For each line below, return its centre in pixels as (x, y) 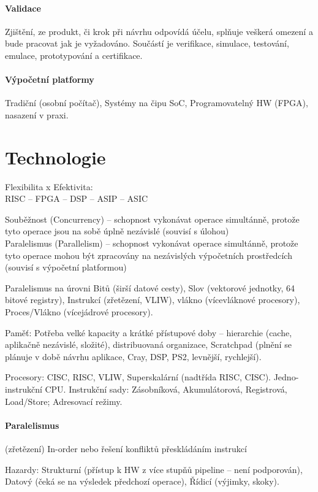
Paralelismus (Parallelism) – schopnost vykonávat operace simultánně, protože (152, 243)
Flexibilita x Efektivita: (49, 186)
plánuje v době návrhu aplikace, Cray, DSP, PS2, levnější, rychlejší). (133, 356)
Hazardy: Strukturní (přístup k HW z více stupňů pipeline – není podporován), (154, 469)
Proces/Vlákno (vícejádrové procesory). (79, 312)
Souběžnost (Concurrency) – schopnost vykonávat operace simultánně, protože (152, 219)
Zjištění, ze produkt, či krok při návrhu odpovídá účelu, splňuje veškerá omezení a (159, 31)
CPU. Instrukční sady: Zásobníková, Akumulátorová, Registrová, (166, 389)
